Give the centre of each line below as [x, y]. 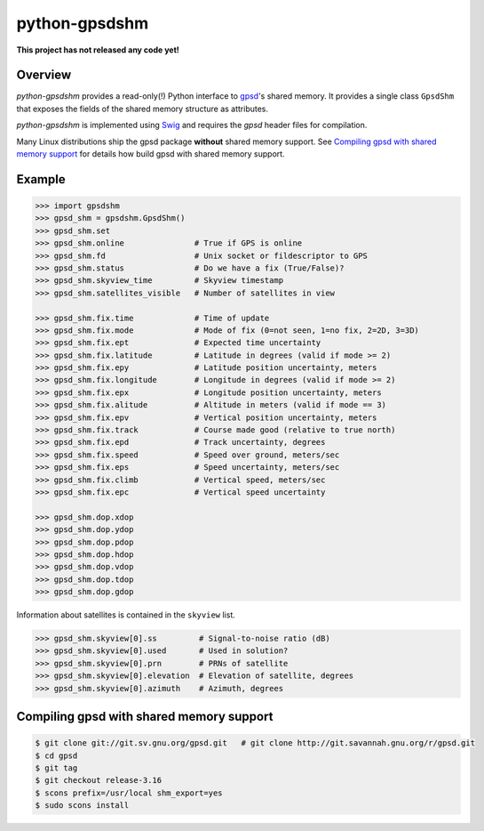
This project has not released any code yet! [98, 50]
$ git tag [56, 768]
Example [41, 179]
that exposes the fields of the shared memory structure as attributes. [143, 109]
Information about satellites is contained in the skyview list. [126, 615]
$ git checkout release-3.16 [99, 780]
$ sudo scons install [82, 806]
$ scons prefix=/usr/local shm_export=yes [129, 793]
